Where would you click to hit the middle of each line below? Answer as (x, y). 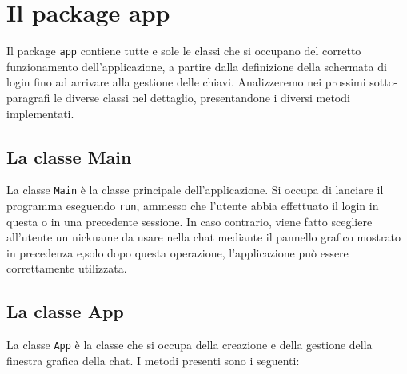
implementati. (40, 113)
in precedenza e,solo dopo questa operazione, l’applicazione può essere (178, 252)
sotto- (384, 82)
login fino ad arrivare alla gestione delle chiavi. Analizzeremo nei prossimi (186, 82)
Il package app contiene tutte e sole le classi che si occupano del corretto (184, 51)
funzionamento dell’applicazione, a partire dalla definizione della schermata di (197, 66)
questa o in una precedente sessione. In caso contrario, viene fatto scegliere (190, 221)
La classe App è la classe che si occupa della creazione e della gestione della (190, 345)
